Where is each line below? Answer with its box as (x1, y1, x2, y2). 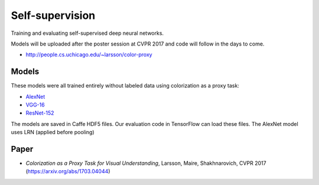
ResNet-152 (25, 109, 54, 116)
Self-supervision (11, 9, 96, 22)
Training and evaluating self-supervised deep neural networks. (11, 30, 164, 37)
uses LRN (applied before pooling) (11, 129, 95, 136)
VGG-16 (25, 101, 45, 109)
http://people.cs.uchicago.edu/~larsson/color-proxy (25, 51, 153, 59)
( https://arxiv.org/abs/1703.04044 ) (25, 168, 110, 175)
